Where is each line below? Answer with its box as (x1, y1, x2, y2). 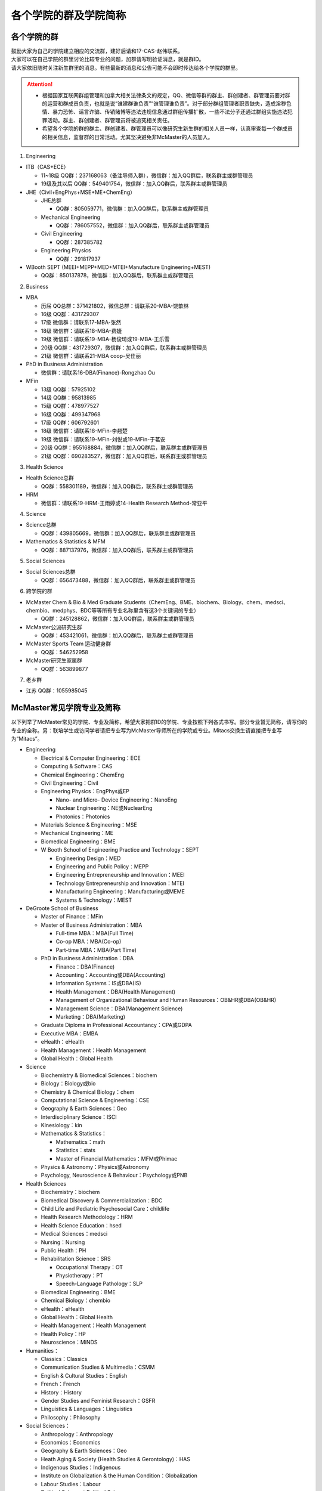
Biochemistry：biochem (41, 1189, 100, 1196)
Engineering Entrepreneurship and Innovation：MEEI (55, 871, 185, 878)
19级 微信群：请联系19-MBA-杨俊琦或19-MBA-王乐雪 (41, 336, 170, 343)
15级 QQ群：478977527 (41, 403, 100, 410)
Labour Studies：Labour (41, 1480, 101, 1487)
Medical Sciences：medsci (41, 1230, 108, 1238)
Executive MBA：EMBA (41, 1029, 98, 1037)
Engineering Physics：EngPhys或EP (41, 788, 129, 795)
